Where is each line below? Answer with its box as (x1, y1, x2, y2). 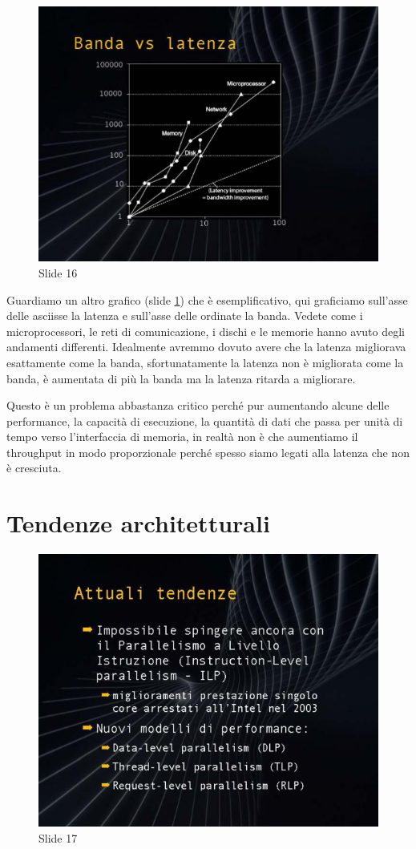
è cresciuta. (6, 459, 62, 476)
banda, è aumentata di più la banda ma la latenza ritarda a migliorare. (6, 370, 356, 386)
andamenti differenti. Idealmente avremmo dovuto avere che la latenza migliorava (6, 338, 406, 355)
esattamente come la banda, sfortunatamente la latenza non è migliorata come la (6, 354, 404, 370)
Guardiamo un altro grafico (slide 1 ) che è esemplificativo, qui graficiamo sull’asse (6, 291, 408, 308)
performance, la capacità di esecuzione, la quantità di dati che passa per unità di (6, 412, 403, 429)
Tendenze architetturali (6, 507, 270, 540)
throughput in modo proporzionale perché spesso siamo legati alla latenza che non (6, 443, 410, 460)
